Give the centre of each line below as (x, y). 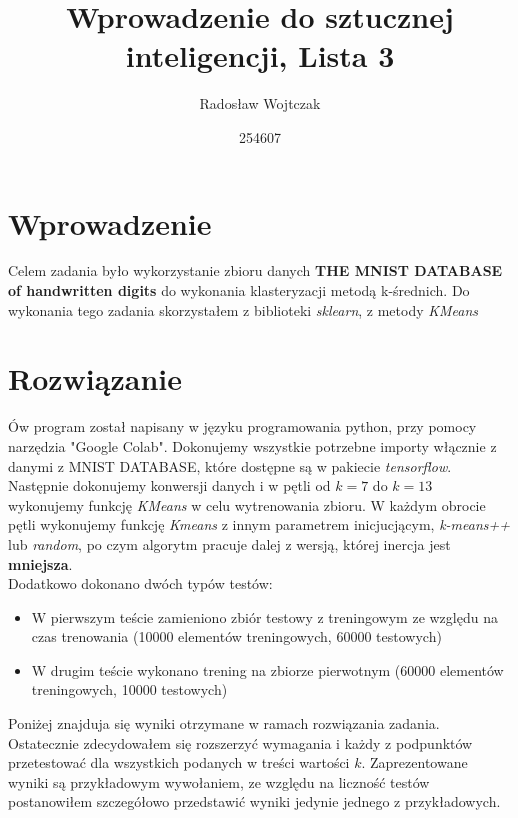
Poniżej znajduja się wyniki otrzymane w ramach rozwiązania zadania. (224, 723)
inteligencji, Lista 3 (260, 55)
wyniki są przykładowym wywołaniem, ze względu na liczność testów (219, 781)
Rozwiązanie (95, 378)
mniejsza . (40, 563)
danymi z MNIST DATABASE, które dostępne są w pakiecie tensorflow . (230, 465)
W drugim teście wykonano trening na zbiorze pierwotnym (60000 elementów (267, 669)
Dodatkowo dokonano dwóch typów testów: (140, 583)
